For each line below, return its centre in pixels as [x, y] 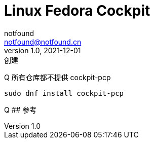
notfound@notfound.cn [43, 42]
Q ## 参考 [21, 110]
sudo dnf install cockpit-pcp [64, 93]
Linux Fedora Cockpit [77, 11]
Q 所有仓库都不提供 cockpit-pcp [57, 77]
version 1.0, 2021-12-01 [43, 50]
